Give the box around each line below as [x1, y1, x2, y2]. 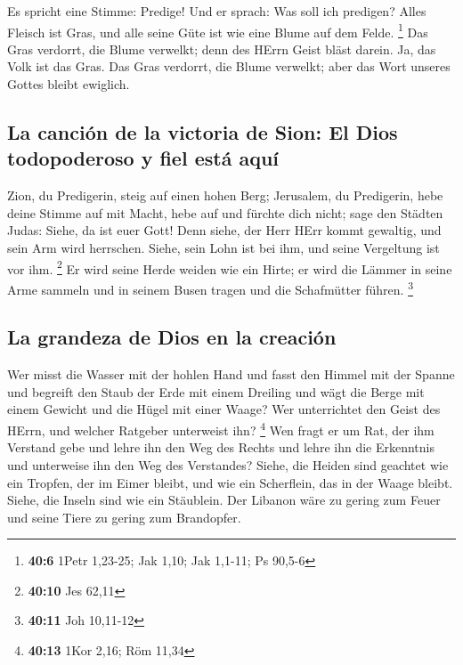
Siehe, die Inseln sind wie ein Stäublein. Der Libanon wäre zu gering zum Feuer [7, 491, 441, 509]
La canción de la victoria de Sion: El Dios [7, 118, 398, 146]
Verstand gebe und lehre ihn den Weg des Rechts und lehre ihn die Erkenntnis [7, 438, 435, 457]
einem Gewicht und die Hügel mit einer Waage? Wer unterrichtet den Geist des [7, 400, 441, 418]
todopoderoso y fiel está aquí [7, 144, 280, 172]
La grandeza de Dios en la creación [7, 323, 337, 351]
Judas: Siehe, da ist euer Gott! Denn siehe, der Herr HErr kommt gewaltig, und [7, 221, 442, 239]
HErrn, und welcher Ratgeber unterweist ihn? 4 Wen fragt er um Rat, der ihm [7, 418, 435, 439]
